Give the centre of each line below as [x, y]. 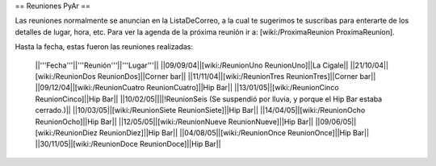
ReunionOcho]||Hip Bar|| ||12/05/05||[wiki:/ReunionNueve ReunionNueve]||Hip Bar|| [174, 122]
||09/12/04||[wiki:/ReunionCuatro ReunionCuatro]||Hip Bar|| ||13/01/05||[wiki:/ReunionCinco [187, 88]
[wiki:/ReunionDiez [66, 132]
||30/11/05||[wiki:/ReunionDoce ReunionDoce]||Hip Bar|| [128, 144]
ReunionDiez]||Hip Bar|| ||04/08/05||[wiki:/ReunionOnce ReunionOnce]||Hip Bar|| [234, 132]
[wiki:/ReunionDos [65, 76]
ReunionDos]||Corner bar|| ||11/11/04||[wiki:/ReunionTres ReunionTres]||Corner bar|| [237, 76]
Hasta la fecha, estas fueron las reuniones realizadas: [104, 47]
